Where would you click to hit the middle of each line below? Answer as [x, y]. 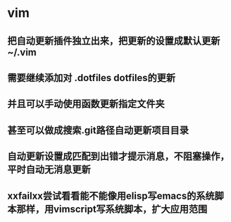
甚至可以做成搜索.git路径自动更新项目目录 [98, 130]
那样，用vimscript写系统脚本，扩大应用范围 [112, 209]
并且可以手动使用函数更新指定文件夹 [86, 104]
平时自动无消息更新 [49, 169]
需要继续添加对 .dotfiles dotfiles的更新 [92, 78]
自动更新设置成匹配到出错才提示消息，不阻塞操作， [118, 156]
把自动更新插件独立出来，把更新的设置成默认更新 [114, 41]
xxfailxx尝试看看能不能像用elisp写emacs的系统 [111, 196]
